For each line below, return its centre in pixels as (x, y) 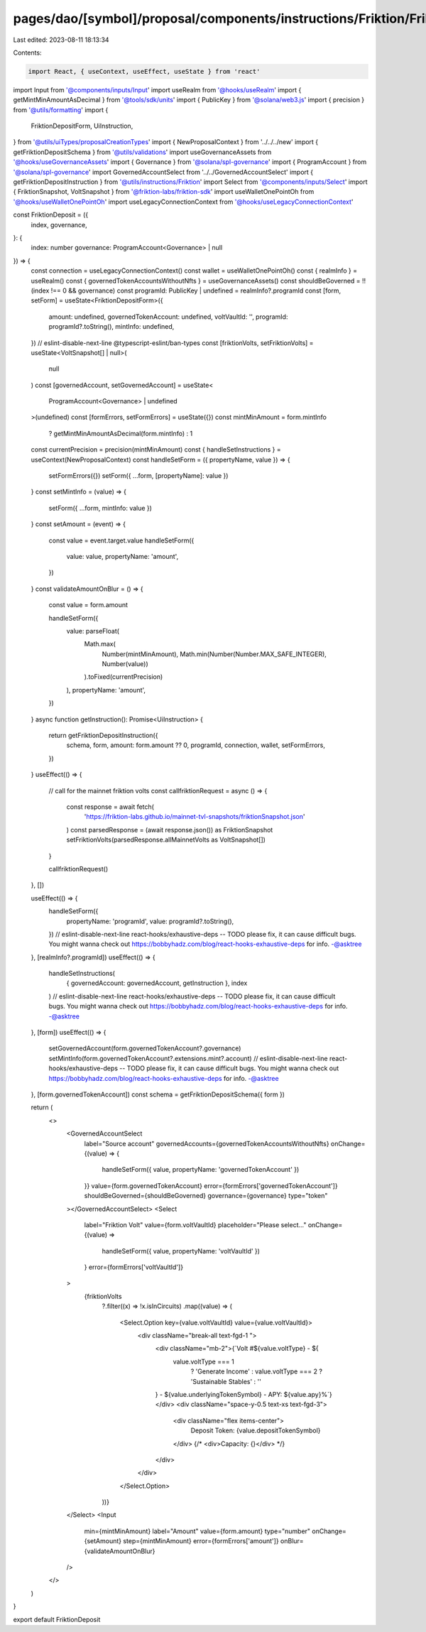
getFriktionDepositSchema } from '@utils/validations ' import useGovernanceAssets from (142, 152)
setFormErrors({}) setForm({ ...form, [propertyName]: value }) (138, 476)
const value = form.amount (88, 605)
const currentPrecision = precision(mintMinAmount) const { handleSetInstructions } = (156, 450)
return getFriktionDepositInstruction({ (103, 736)
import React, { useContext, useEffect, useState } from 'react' (144, 71)
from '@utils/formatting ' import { (61, 109)
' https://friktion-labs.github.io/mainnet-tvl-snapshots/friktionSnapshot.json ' (195, 817)
